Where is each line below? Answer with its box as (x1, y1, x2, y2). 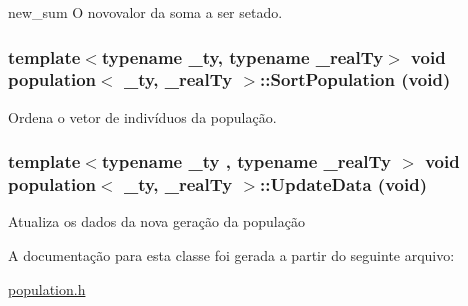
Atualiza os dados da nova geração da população (8, 211, 305, 232)
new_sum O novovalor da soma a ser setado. (8, 2, 283, 22)
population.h (8, 278, 86, 299)
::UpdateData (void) (260, 172, 427, 197)
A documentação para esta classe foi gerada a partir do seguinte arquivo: (8, 245, 455, 266)
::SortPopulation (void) (260, 67, 451, 92)
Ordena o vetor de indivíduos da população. (8, 106, 277, 127)
